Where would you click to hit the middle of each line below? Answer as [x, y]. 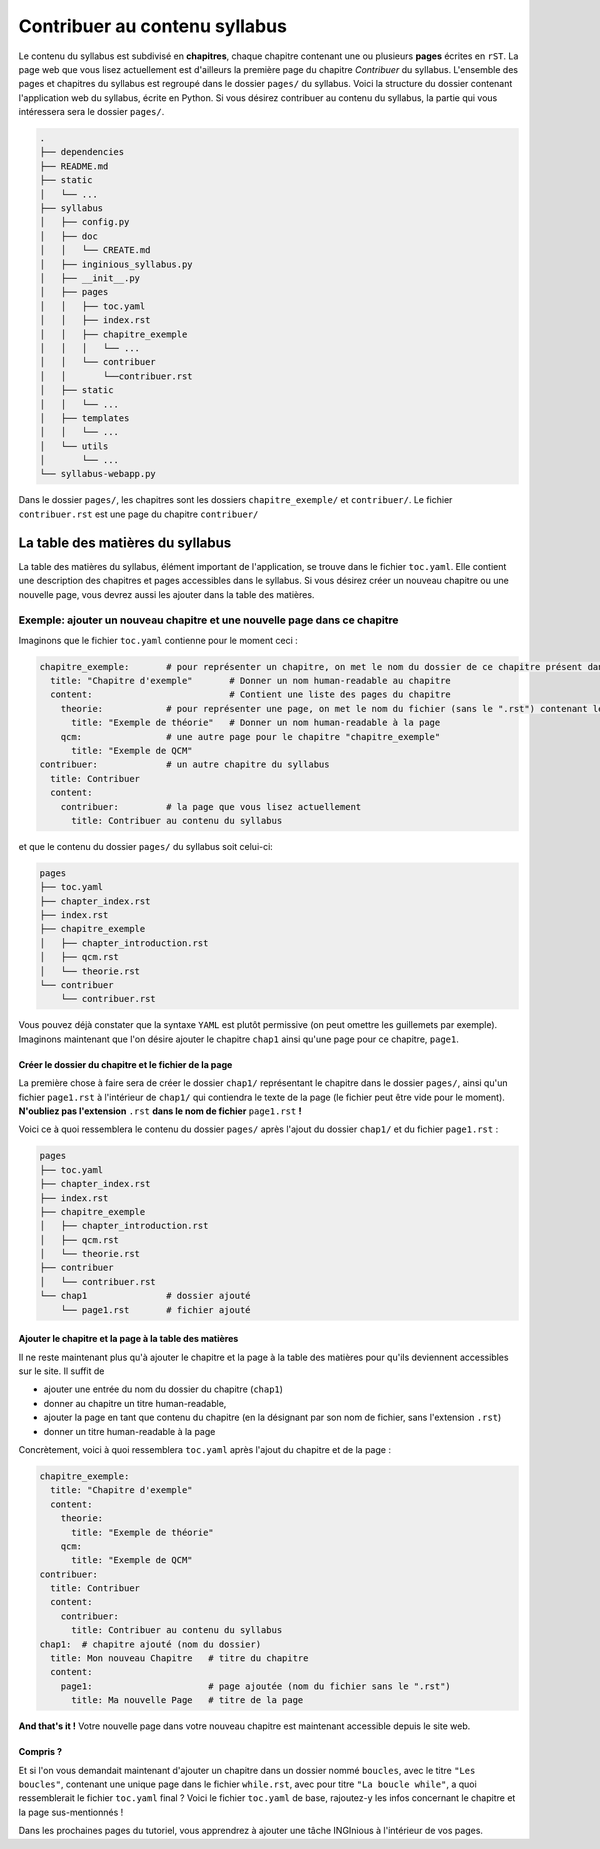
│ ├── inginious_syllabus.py [116, 264]
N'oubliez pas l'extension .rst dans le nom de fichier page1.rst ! [160, 1111]
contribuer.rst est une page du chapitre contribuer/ [138, 514]
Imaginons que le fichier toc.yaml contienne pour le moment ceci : [158, 640]
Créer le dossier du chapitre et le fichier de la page [125, 1064]
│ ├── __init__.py [89, 278]
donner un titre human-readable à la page [129, 1431]
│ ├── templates [84, 418]
